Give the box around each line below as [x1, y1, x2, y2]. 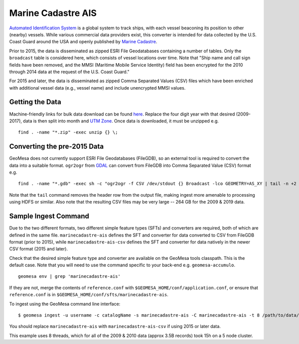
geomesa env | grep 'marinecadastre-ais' [18, 274, 121, 279]
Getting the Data [9, 98, 62, 107]
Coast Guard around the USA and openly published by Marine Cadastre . [9, 39, 157, 45]
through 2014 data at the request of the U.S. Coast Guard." [9, 69, 130, 75]
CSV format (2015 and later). [9, 246, 68, 252]
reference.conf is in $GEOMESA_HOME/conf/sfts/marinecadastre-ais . [9, 292, 169, 298]
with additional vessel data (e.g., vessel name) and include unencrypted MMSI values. [9, 85, 186, 91]
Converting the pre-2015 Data [9, 142, 104, 151]
